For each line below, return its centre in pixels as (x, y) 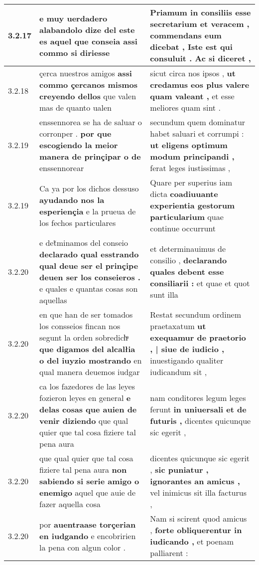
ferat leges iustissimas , (190, 168)
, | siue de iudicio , (187, 349)
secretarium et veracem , (200, 24)
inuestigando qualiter (187, 360)
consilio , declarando (189, 260)
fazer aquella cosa (70, 504)
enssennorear (62, 168)
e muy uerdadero (73, 18)
